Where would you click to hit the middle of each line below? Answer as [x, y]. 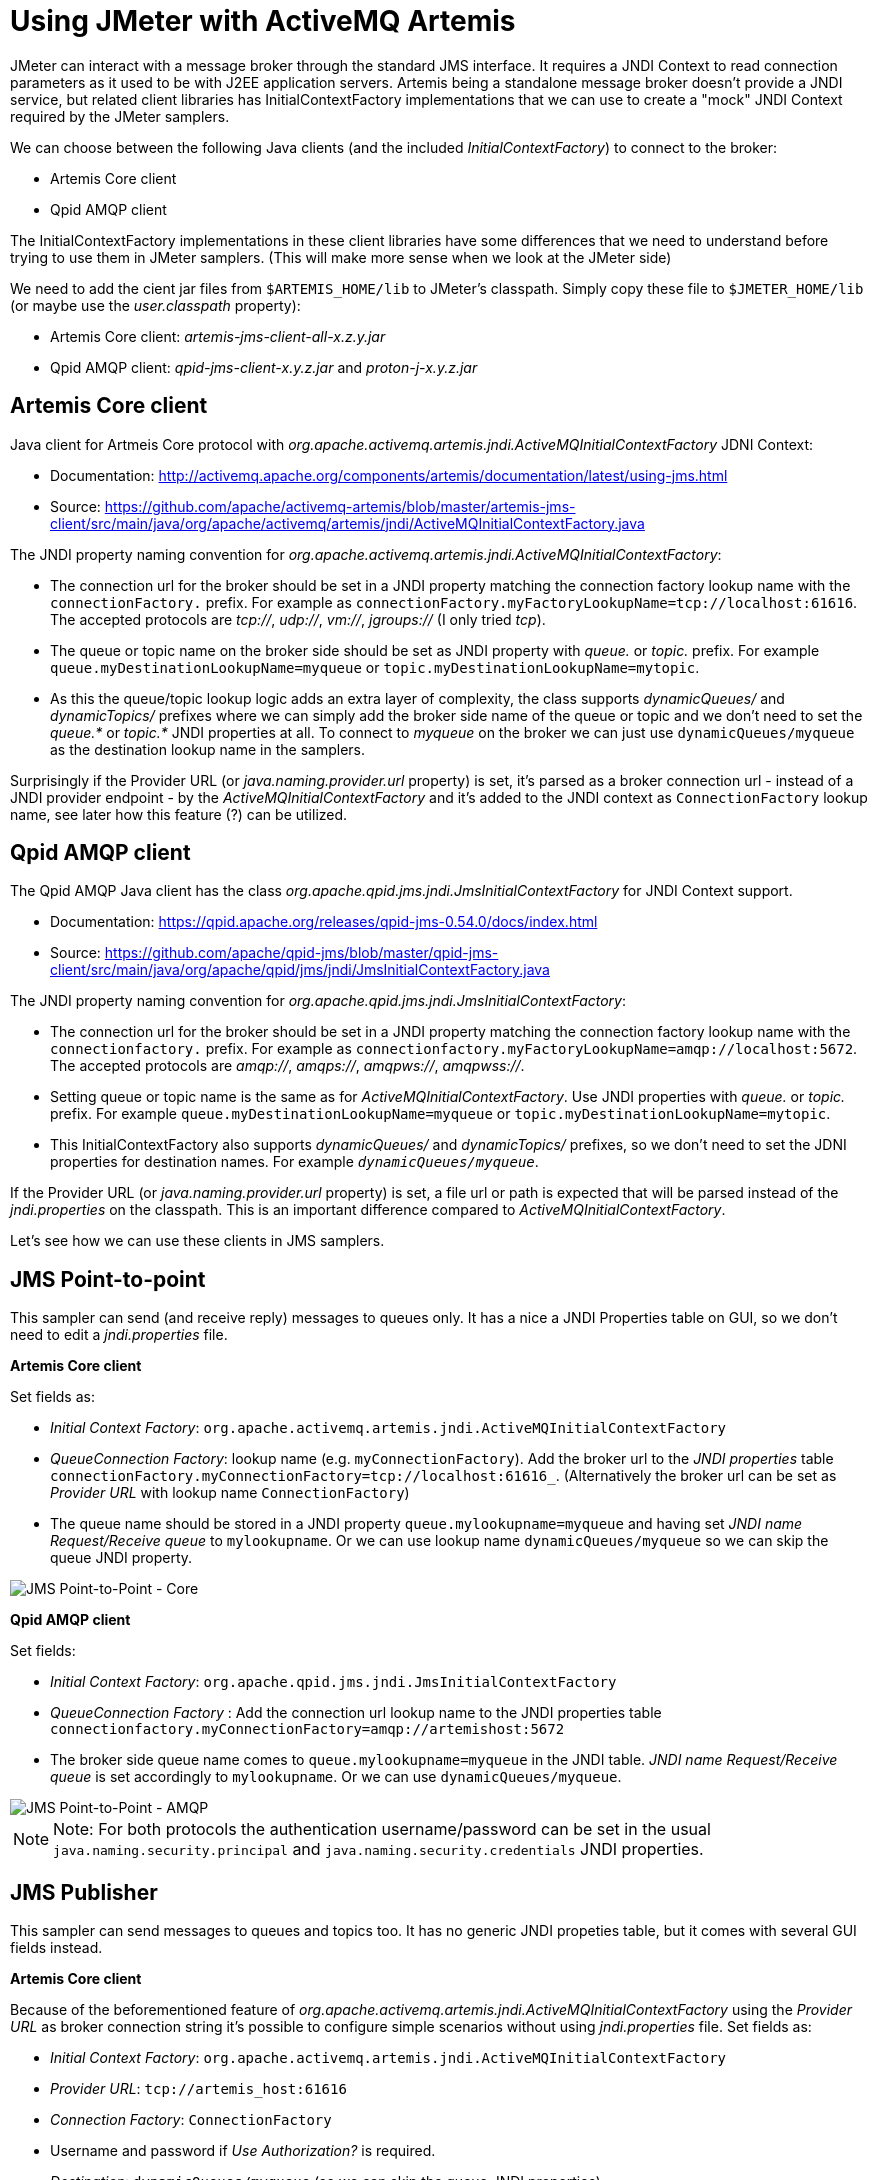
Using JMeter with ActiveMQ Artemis [263, 21]
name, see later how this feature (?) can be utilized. [179, 814]
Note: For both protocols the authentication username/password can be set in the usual [382, 1829]
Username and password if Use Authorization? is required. [243, 2151]
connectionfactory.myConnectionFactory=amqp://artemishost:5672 [307, 1729]
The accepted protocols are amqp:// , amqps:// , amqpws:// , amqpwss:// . [287, 1066]
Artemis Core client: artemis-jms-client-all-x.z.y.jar [218, 336]
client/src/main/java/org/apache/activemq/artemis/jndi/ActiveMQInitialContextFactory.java [347, 523]
